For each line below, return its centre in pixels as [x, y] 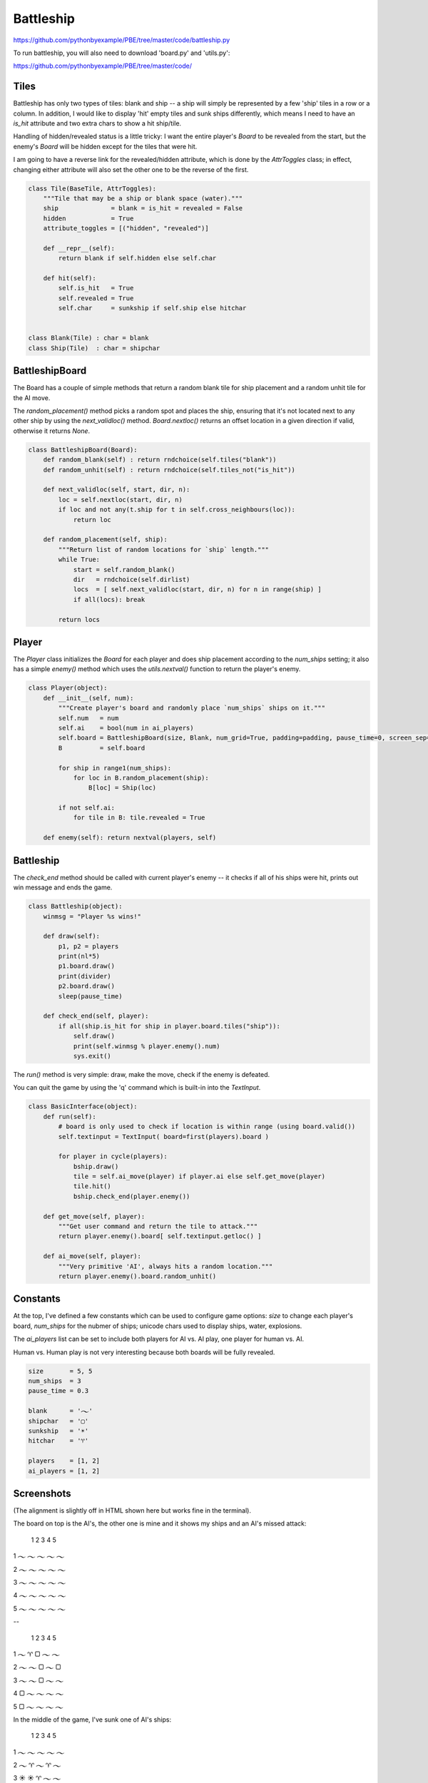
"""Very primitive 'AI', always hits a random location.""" [165, 1266]
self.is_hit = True [96, 288]
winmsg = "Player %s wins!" [92, 916]
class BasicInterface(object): [83, 1107]
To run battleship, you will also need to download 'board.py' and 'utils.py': [122, 53]
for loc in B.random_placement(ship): [141, 778]
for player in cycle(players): [113, 1156]
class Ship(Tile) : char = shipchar [94, 348]
